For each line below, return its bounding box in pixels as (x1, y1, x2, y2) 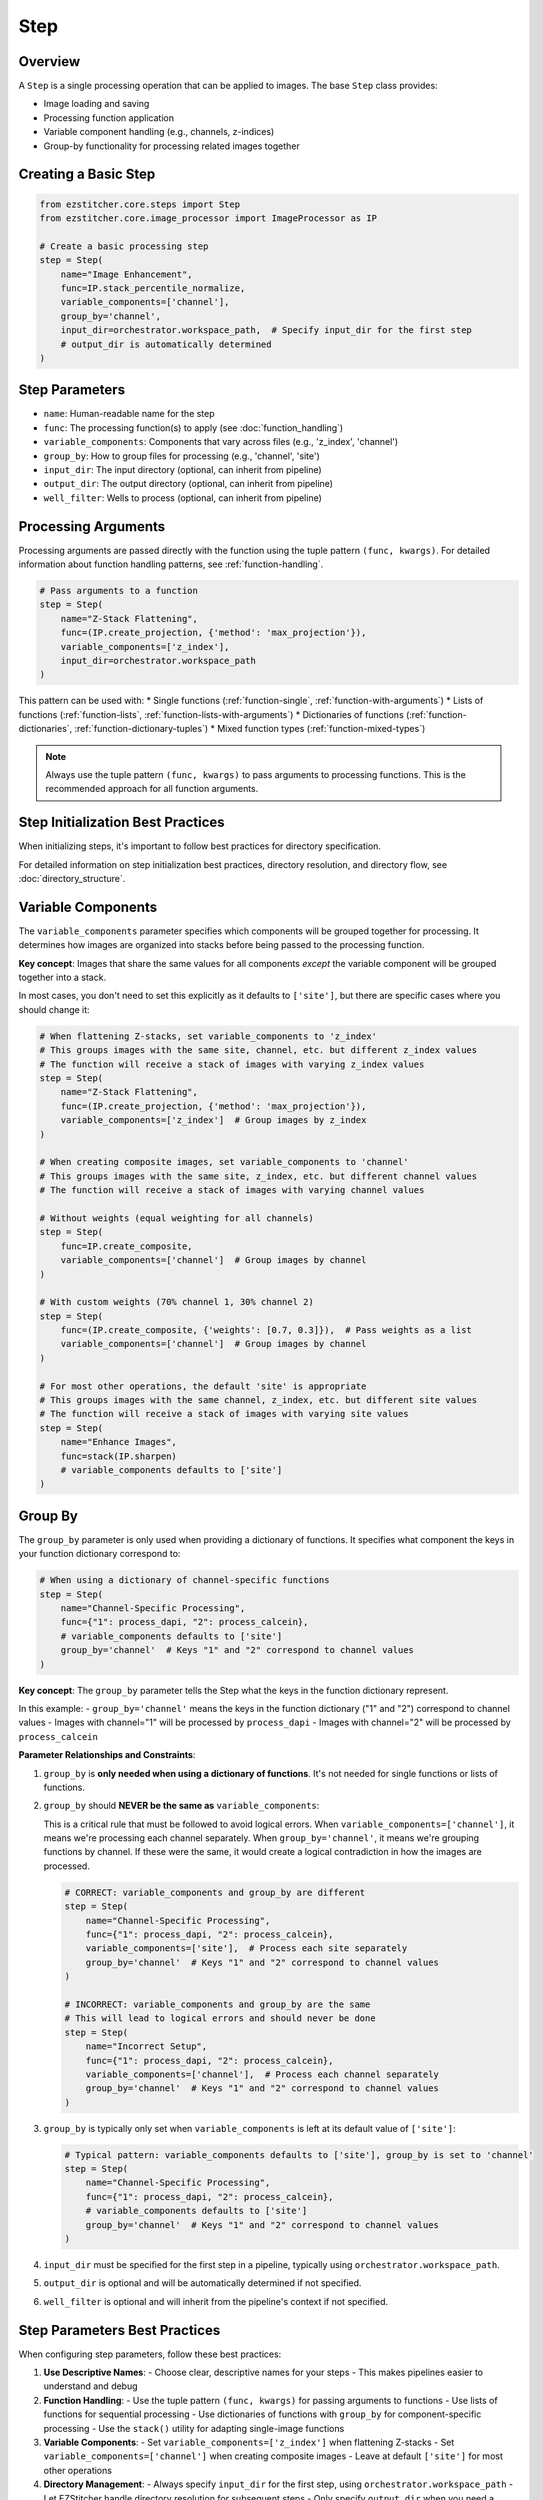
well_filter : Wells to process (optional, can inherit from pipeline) (43, 491, 322, 504)
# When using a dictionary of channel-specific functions (39, 1575, 330, 1586)
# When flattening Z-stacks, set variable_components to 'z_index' (39, 1030, 378, 1042)
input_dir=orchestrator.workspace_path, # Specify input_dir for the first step (60, 325, 472, 336)
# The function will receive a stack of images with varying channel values (39, 1185, 425, 1196)
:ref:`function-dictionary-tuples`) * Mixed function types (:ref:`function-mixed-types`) (74, 723, 426, 735)
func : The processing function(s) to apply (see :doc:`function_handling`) (43, 421, 344, 434)
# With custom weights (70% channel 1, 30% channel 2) (39, 1296, 314, 1308)
